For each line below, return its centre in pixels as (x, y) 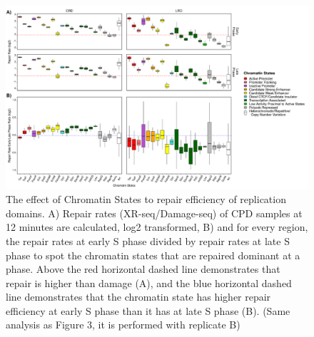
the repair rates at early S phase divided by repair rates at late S (148, 240)
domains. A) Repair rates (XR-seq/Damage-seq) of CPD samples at (154, 213)
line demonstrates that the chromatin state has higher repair (138, 297)
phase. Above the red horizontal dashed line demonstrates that (143, 269)
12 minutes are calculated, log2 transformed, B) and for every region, (157, 227)
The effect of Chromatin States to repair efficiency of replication (146, 199)
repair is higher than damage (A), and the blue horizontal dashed (149, 282)
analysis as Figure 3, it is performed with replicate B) (123, 325)
